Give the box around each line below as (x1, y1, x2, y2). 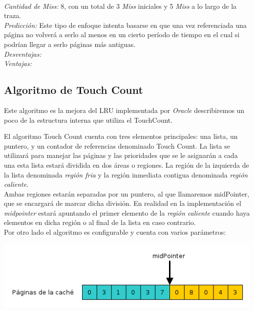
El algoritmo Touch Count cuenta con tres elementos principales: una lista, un (4, 131, 238, 141)
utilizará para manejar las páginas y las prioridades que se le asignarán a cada (4, 150, 238, 160)
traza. (4, 10, 21, 21)
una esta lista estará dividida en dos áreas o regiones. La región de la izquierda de (4, 159, 249, 170)
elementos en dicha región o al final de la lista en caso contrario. (4, 217, 196, 227)
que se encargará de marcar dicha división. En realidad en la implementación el (4, 198, 241, 208)
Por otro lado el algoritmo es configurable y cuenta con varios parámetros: (4, 227, 226, 237)
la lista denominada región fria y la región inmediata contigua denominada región (4, 169, 248, 179)
